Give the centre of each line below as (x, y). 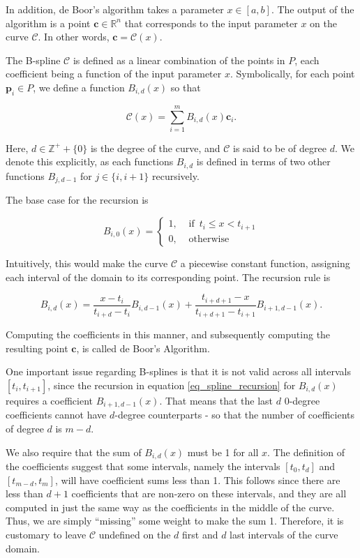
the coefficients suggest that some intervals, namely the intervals (143, 466)
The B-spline (33, 60)
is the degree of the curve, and (155, 148)
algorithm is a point (48, 23)
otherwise (209, 239)
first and (200, 534)
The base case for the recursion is (77, 200)
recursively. (176, 175)
